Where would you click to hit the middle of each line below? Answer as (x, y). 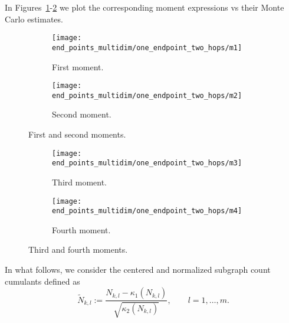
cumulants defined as (42, 281)
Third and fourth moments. (78, 249)
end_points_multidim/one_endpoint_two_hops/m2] (147, 95)
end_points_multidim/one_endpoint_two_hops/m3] (147, 163)
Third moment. (79, 182)
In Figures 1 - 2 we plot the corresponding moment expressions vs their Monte (144, 7)
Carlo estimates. (34, 19)
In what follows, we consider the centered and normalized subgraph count (138, 269)
